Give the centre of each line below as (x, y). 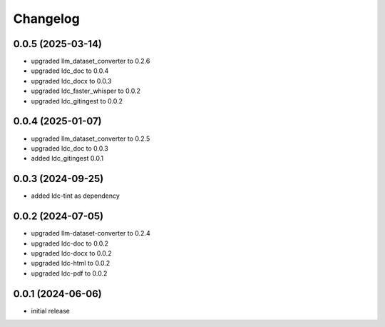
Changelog (46, 19)
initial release (51, 311)
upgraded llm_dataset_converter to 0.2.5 (91, 139)
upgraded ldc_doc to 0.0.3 (70, 148)
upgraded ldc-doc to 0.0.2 (70, 243)
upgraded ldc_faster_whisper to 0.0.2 (86, 91)
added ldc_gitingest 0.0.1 (67, 159)
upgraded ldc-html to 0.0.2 (71, 263)
